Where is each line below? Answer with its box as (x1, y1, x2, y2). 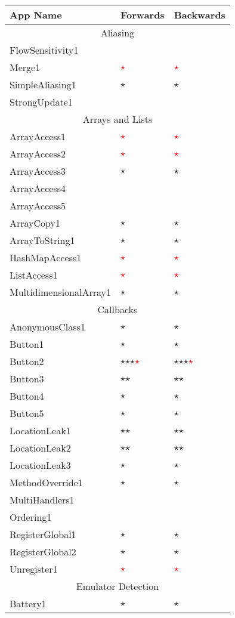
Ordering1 (10, 510, 52, 524)
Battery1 (10, 597, 47, 610)
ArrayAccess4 (10, 181, 66, 195)
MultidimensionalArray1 (10, 285, 112, 299)
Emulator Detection (76, 579, 159, 593)
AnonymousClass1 (10, 320, 85, 333)
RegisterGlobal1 (10, 527, 76, 541)
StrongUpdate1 (10, 95, 73, 109)
